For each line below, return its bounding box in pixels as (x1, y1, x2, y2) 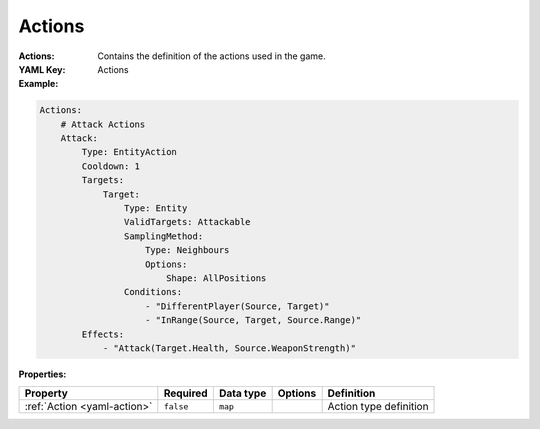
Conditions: (123, 286, 183, 298)
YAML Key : (18, 63, 66, 75)
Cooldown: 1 (81, 160, 140, 172)
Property (24, 386, 69, 400)
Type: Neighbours (145, 245, 230, 256)
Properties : (18, 368, 67, 380)
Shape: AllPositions (165, 273, 267, 284)
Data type (218, 386, 267, 400)
